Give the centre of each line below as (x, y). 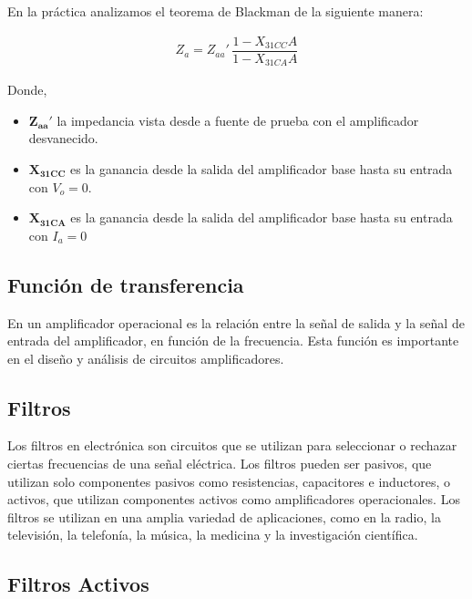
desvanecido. (63, 138)
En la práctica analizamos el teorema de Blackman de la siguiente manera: (215, 11)
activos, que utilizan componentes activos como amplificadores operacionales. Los (234, 499)
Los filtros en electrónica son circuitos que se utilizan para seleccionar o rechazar (232, 445)
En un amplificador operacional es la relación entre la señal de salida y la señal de (236, 322)
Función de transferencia (126, 284)
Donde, (27, 90)
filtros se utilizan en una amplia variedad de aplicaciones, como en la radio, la (224, 516)
